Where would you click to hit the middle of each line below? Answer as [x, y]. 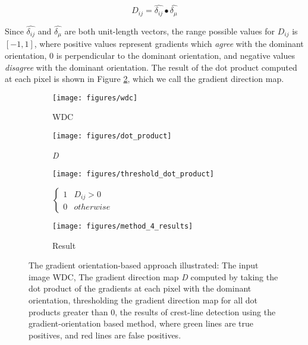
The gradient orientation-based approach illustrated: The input [144, 265]
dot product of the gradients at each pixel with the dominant [140, 288]
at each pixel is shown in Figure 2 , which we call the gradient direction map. [144, 79]
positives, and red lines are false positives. [105, 335]
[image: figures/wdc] [95, 98]
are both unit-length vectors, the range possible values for [170, 31]
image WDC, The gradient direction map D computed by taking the [153, 276]
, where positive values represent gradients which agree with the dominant [169, 44]
